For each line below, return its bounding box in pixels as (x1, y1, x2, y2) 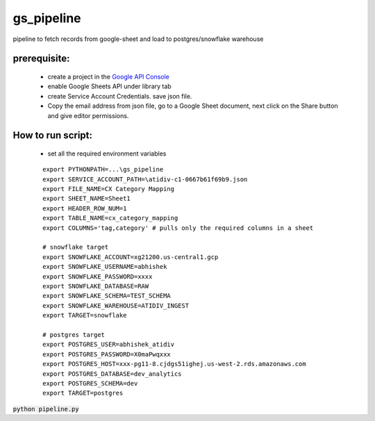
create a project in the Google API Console (47, 72, 170, 81)
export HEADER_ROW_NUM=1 (42, 204, 127, 212)
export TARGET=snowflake (42, 311, 127, 320)
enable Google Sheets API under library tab (47, 82, 172, 90)
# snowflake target (42, 243, 109, 251)
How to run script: (12, 129, 93, 142)
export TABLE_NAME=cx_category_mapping (42, 214, 178, 222)
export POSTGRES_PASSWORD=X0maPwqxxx (42, 350, 172, 358)
